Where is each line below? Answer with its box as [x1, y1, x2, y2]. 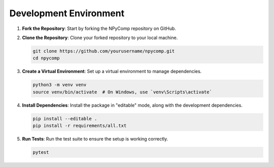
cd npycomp [32, 55, 60, 61]
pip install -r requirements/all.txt [32, 123, 127, 129]
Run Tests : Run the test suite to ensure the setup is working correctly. [22, 136, 168, 142]
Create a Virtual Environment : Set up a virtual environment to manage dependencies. [22, 69, 202, 75]
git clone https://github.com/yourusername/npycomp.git [32, 48, 175, 54]
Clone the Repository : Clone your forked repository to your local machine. [22, 35, 178, 41]
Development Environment [9, 8, 124, 19]
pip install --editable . [32, 116, 97, 121]
